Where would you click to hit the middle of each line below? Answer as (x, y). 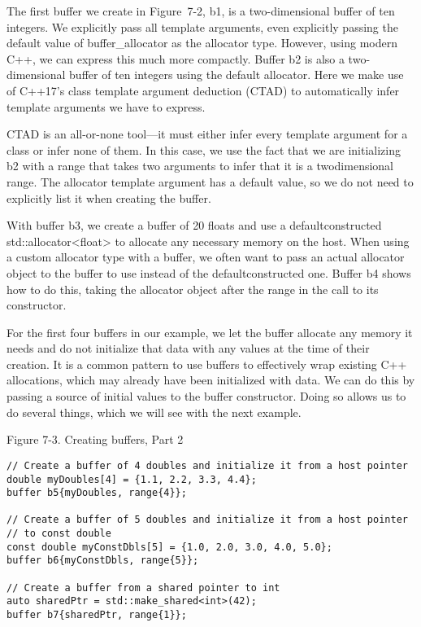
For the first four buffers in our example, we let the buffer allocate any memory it (210, 332)
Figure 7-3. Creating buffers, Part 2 (95, 439)
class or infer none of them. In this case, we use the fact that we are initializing (204, 149)
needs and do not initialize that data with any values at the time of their (188, 348)
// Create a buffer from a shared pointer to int (143, 588)
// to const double (59, 534)
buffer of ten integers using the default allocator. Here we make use (237, 75)
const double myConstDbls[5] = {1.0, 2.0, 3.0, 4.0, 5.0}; (169, 547)
